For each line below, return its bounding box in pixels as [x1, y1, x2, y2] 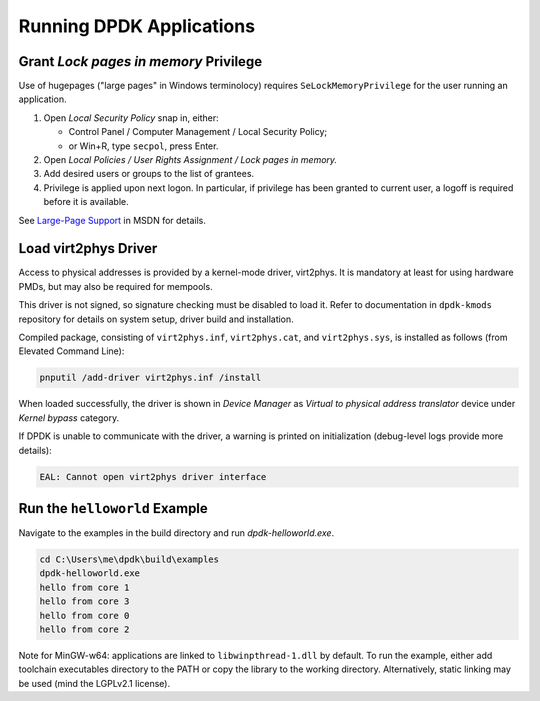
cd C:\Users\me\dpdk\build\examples [39, 554, 220, 565]
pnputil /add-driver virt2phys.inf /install [39, 372, 262, 384]
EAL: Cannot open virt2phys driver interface [39, 471, 267, 482]
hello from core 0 [39, 610, 130, 621]
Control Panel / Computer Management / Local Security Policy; [68, 126, 328, 138]
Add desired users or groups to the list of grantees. [43, 168, 255, 180]
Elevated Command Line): [18, 345, 125, 357]
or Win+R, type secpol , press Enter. [68, 140, 219, 152]
